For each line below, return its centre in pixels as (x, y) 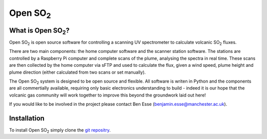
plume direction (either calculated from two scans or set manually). (77, 72)
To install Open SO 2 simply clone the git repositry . (60, 131)
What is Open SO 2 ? (39, 31)
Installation (27, 118)
